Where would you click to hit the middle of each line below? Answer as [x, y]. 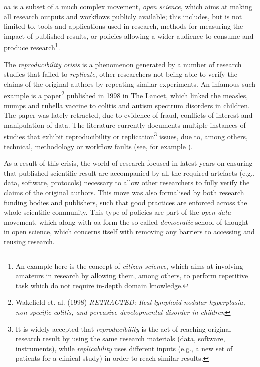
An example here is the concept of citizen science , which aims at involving [129, 266]
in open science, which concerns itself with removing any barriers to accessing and [129, 232]
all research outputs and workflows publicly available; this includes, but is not [123, 16]
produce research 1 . [32, 47]
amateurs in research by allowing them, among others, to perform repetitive [132, 276]
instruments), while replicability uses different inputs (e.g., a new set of [124, 348]
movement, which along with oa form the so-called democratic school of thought [126, 222]
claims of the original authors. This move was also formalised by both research [124, 193]
